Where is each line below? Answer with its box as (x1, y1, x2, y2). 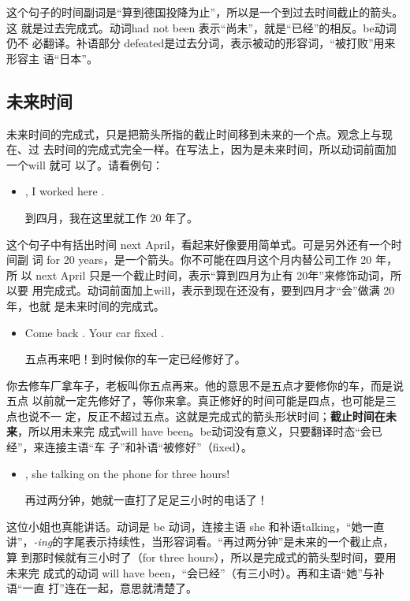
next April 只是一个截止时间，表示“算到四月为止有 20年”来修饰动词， (35, 266, 390, 283)
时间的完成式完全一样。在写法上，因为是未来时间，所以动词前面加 (54, 141, 397, 158)
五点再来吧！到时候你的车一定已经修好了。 (24, 351, 246, 367)
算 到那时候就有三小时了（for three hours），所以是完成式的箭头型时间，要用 (6, 549, 397, 566)
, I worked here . (24, 183, 105, 199)
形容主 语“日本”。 (6, 50, 98, 66)
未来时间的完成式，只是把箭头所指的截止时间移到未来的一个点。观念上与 (6, 125, 382, 142)
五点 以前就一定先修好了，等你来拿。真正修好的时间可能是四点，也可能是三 (6, 392, 397, 409)
